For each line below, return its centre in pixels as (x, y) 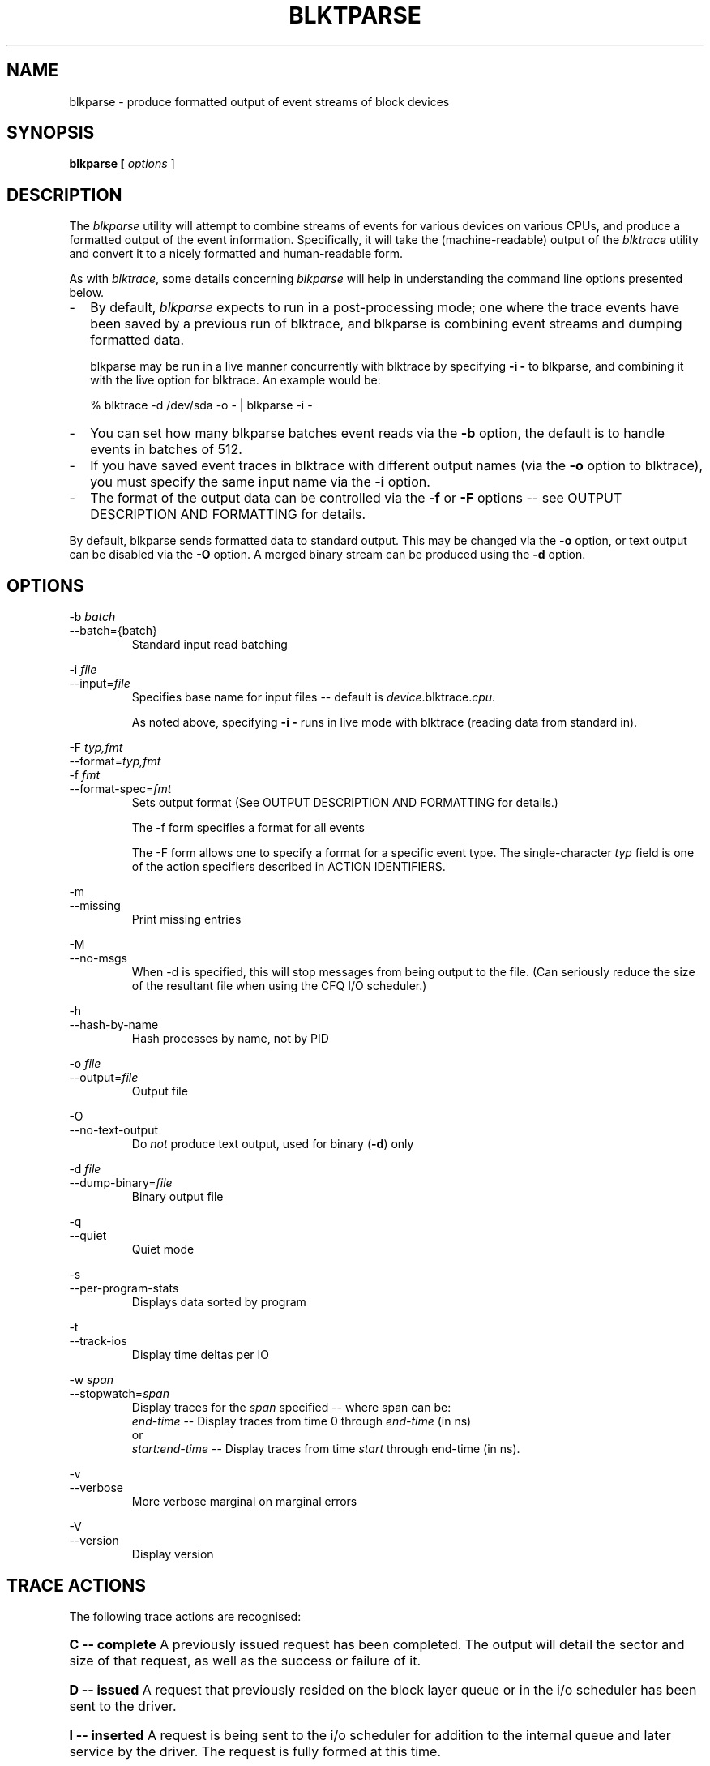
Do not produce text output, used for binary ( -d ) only (273, 1144)
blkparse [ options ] (122, 164)
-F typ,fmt (96, 748)
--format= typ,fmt (115, 761)
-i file (83, 670)
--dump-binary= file (121, 1183)
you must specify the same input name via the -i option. (260, 482)
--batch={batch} (113, 631)
